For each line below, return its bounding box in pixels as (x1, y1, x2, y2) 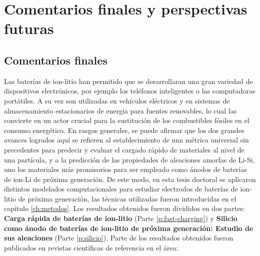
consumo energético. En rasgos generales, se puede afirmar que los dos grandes (4, 124, 244, 135)
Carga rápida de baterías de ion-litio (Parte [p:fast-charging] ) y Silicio (4, 213, 237, 223)
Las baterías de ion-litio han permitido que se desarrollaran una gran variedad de (4, 75, 253, 86)
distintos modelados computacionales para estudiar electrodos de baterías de (4, 183, 238, 194)
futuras (4, 18, 54, 38)
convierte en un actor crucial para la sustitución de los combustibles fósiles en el (4, 115, 249, 125)
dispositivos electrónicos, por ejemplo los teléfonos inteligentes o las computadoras (4, 85, 255, 96)
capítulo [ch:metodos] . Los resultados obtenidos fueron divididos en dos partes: (4, 203, 245, 213)
